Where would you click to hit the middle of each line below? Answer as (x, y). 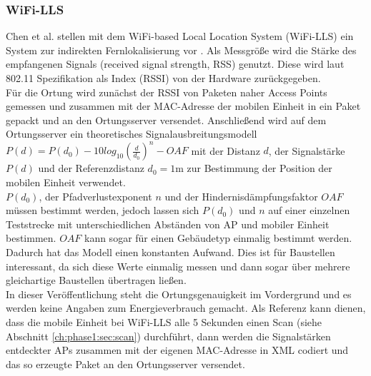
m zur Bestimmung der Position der (254, 168)
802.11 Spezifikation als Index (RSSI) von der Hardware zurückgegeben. (163, 78)
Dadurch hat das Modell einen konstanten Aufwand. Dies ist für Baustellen (170, 252)
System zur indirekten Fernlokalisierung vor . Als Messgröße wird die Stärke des (181, 50)
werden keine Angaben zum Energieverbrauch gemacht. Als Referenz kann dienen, (186, 308)
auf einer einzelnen (309, 210)
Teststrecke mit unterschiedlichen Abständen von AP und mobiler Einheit (168, 224)
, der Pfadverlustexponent (95, 196)
